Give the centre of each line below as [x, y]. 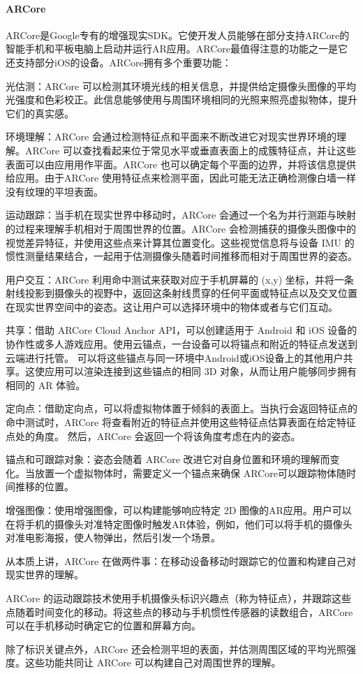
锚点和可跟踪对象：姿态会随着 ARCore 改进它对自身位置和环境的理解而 [168, 459]
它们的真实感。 [40, 113]
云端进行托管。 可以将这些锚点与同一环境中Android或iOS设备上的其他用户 [175, 357]
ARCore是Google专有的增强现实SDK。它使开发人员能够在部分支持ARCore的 [178, 35]
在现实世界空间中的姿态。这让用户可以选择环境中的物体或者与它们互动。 [172, 306]
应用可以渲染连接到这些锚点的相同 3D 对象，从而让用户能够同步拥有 [201, 371]
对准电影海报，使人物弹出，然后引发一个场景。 [113, 537]
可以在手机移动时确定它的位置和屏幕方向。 [103, 625]
